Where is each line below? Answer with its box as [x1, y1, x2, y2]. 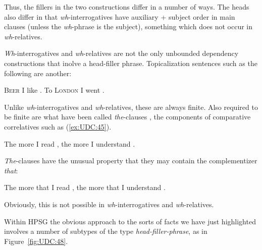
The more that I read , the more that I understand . [4, 182, 166, 193]
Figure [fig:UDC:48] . [4, 235, 68, 246]
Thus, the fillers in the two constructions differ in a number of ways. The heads [4, 2, 249, 12]
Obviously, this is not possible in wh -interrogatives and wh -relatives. [4, 199, 214, 209]
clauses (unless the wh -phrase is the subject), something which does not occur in [4, 21, 253, 32]
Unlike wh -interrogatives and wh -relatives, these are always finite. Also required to [4, 101, 258, 112]
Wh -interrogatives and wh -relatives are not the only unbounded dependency [4, 48, 239, 58]
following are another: [4, 68, 72, 78]
